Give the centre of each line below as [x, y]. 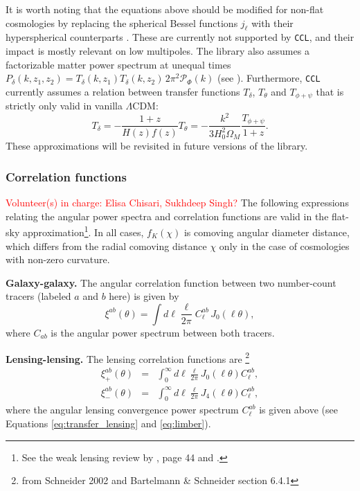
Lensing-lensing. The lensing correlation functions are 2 [128, 357]
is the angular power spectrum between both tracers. [163, 332]
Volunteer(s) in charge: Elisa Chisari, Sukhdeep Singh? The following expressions [177, 203]
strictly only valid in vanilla [64, 106]
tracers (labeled [38, 296]
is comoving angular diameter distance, [267, 232]
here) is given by [144, 296]
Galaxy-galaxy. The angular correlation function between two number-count [171, 282]
